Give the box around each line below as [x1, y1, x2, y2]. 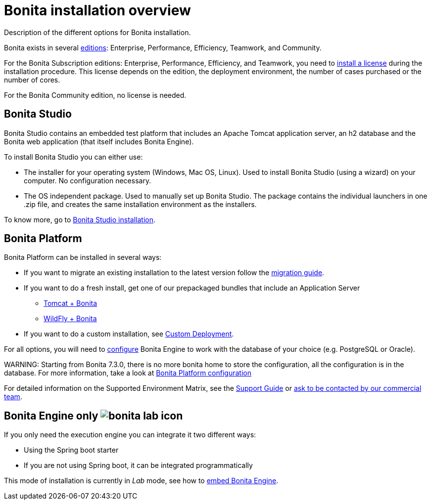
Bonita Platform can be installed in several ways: [4, 253, 162, 262]
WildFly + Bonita [44, 314, 97, 323]
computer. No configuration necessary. [24, 176, 151, 185]
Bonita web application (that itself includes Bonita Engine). [4, 137, 194, 146]
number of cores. [4, 75, 60, 84]
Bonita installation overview [4, 2, 191, 19]
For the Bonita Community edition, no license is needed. [4, 90, 187, 99]
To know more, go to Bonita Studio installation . [4, 215, 155, 224]
